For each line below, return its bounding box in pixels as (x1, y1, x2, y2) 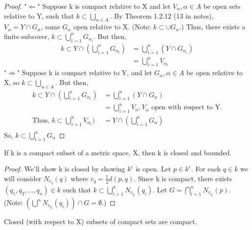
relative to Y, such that (4, 10, 74, 21)
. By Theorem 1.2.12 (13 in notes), (110, 10, 214, 21)
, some (41, 21, 60, 32)
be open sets (203, 1, 241, 11)
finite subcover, (4, 31, 49, 41)
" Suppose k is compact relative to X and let (37, 1, 171, 11)
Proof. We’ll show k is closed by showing (4, 164, 125, 174)
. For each (191, 164, 221, 174)
